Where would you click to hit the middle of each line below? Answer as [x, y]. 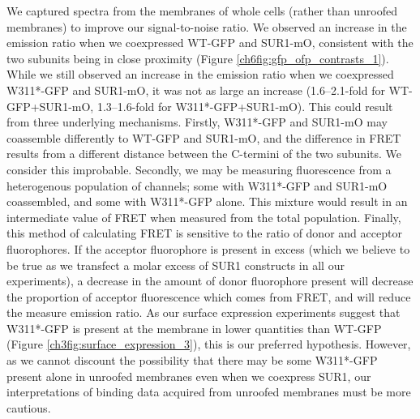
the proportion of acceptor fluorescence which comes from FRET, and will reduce [209, 296]
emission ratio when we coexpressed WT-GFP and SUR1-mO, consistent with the [210, 43]
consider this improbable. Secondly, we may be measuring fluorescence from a [199, 169]
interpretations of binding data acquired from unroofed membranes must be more [209, 392]
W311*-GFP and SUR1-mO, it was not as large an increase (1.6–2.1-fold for [196, 90]
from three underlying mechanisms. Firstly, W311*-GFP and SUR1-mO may [197, 122]
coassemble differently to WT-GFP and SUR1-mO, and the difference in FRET [204, 137]
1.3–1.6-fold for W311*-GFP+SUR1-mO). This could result [245, 106]
